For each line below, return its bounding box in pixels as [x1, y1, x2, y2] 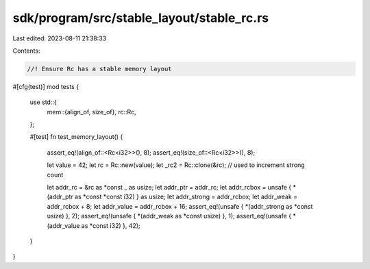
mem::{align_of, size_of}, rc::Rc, [47, 107, 136, 116]
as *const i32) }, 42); [81, 221, 140, 229]
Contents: [12, 47, 40, 55]
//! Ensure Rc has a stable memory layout [27, 65, 172, 73]
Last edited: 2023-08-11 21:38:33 [12, 34, 107, 42]
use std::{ [29, 98, 58, 106]
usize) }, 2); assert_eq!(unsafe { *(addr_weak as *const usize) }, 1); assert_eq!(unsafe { [47, 212, 291, 220]
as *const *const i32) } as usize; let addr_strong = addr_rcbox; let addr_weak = [74, 192, 298, 201]
